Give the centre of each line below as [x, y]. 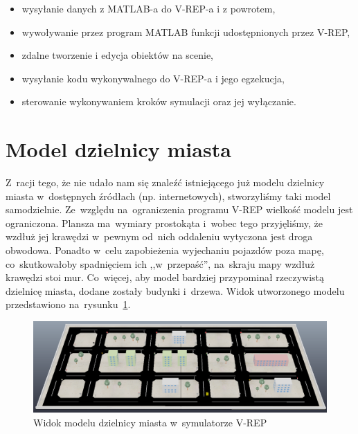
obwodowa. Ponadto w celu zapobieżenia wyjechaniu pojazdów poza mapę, [165, 250]
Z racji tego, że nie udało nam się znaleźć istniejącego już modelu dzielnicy [165, 182]
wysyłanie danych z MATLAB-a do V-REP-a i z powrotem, [149, 8]
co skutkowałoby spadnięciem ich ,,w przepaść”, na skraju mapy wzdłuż [160, 263]
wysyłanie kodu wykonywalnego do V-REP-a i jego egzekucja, [153, 78]
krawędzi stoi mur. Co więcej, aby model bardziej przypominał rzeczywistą [165, 277]
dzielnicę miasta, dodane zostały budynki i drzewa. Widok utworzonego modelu [175, 290]
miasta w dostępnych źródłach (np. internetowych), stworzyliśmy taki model [168, 196]
